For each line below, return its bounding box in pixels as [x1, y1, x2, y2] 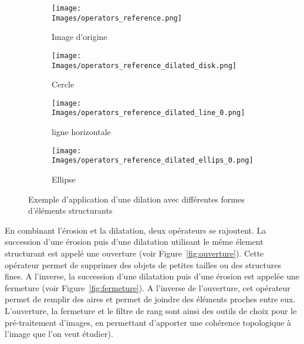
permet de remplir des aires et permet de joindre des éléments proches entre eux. [5, 293, 296, 305]
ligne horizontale [52, 126, 111, 138]
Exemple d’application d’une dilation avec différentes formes [28, 193, 245, 205]
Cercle [52, 78, 75, 90]
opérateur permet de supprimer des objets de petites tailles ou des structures [5, 258, 282, 271]
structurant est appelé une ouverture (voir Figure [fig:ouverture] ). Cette [5, 247, 264, 259]
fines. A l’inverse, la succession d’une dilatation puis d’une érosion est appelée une [5, 270, 299, 282]
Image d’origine [52, 31, 107, 43]
